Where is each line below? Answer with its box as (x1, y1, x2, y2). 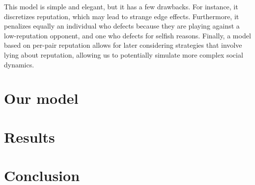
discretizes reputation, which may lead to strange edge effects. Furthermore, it (4, 11, 239, 21)
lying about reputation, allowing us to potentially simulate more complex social (4, 49, 243, 60)
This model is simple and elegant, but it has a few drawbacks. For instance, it (4, 1, 238, 11)
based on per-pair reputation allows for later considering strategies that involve (4, 40, 242, 50)
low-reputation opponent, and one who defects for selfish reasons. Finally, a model (4, 30, 251, 40)
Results (4, 126, 55, 147)
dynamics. (4, 59, 34, 69)
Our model (4, 88, 79, 108)
